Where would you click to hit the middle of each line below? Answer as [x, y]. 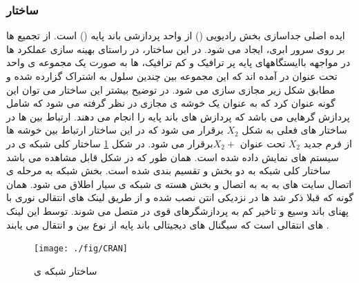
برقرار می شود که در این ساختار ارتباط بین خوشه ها [115, 130]
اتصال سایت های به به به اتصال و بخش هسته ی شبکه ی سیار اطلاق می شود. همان [179, 184]
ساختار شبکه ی [66, 270]
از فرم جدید [328, 143]
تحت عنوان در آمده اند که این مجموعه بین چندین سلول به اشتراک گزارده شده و [172, 76]
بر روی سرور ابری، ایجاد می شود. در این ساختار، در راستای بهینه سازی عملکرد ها [176, 49]
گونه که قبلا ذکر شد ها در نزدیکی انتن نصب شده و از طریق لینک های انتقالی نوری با [180, 197]
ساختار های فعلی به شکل [294, 130]
